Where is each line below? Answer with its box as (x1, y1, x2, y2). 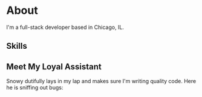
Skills (6, 41, 27, 51)
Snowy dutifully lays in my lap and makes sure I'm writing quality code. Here (6, 78, 197, 85)
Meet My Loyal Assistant (6, 61, 102, 72)
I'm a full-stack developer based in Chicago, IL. (6, 23, 124, 31)
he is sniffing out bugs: (6, 84, 64, 91)
